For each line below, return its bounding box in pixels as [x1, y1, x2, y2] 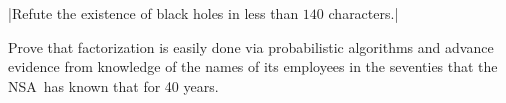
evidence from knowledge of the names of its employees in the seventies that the [8, 56, 498, 77]
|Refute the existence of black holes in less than [8, 3, 299, 23]
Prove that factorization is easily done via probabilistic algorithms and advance [8, 36, 494, 57]
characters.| [328, 3, 399, 23]
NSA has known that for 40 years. [8, 75, 219, 96]
